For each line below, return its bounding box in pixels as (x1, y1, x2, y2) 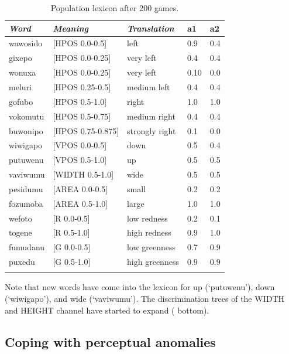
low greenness (127, 241, 176, 253)
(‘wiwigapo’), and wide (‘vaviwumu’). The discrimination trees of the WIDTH (5, 292, 285, 305)
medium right (127, 110, 176, 122)
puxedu (9, 256, 35, 268)
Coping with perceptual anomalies (5, 332, 216, 350)
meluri (9, 80, 32, 93)
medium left (127, 80, 170, 93)
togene (9, 226, 32, 239)
